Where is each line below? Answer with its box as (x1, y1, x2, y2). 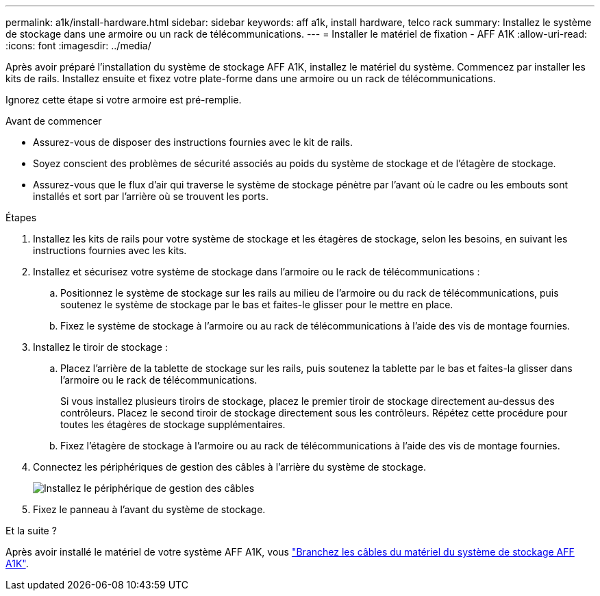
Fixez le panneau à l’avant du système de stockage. (33, 504, 266, 515)
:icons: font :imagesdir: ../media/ (5, 40, 151, 51)
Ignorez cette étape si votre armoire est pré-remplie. (5, 94, 242, 105)
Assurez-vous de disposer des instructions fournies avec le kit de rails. (33, 136, 353, 148)
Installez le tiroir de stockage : (33, 341, 168, 353)
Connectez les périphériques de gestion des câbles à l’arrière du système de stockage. (33, 461, 426, 473)
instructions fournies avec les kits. (33, 245, 187, 256)
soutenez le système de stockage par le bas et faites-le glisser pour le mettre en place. (60, 299, 453, 310)
